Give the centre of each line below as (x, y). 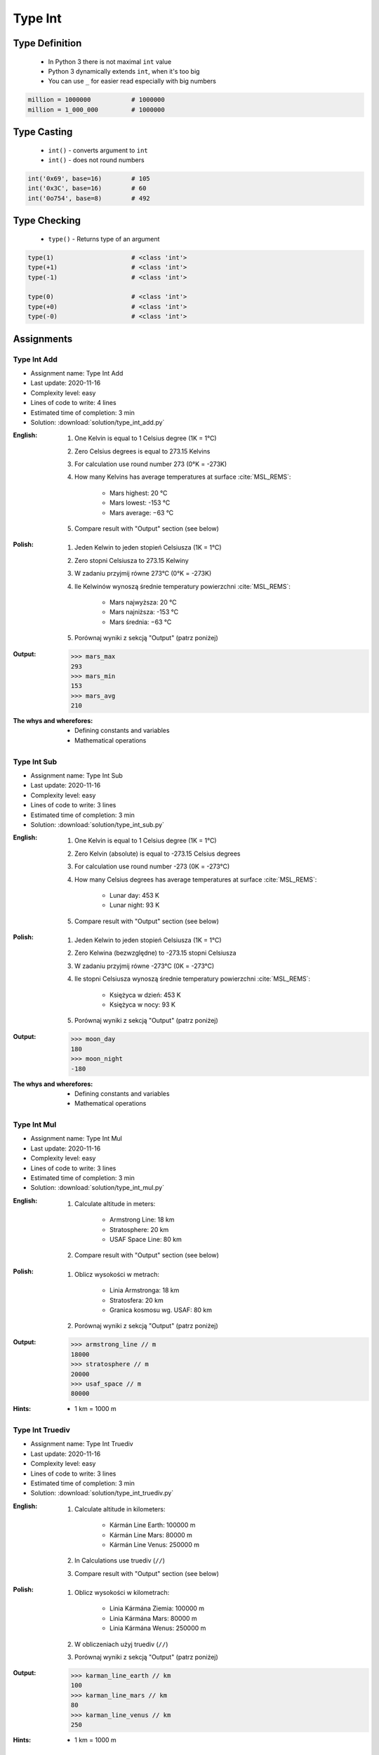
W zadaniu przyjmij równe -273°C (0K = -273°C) (145, 966)
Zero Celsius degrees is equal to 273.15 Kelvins (142, 451)
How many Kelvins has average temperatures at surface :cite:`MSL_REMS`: (183, 477)
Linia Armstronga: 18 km (145, 1290)
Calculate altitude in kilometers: (120, 1509)
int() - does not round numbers (96, 160)
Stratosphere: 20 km (139, 1229)
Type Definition (47, 43)
